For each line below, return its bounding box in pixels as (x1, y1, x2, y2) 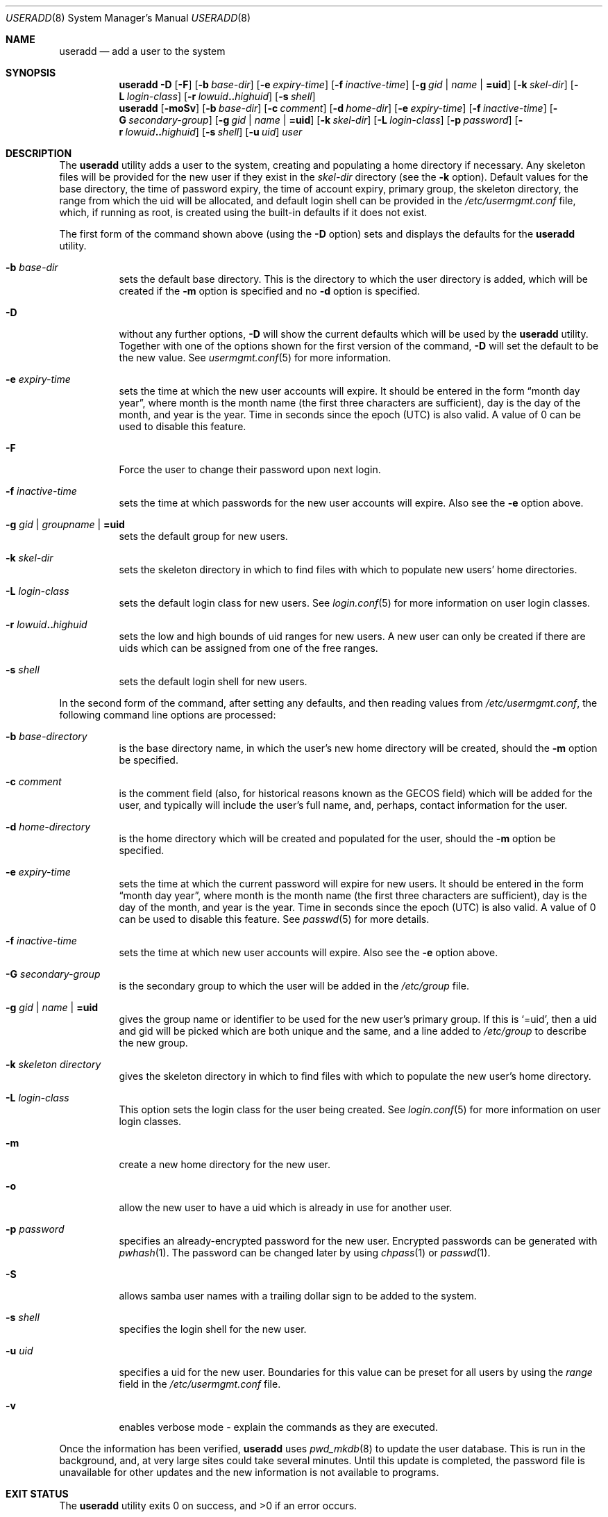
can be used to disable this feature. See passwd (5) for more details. (119, 913, 430, 925)
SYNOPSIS (6, 67, 56, 79)
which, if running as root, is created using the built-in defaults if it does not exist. (59, 206, 428, 218)
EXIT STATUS (6, 1488, 69, 1500)
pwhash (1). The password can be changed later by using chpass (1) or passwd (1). (119, 1247, 491, 1258)
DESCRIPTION (6, 147, 72, 159)
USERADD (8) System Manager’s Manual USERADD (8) (6, 12, 251, 24)
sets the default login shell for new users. (119, 675, 307, 687)
